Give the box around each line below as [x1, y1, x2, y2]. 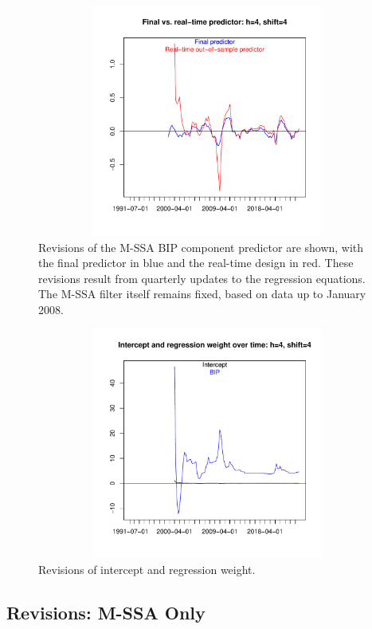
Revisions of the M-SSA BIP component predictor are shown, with [38, 238, 364, 255]
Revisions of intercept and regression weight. [38, 561, 256, 578]
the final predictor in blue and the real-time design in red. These [38, 254, 354, 271]
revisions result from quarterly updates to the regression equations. [38, 269, 366, 286]
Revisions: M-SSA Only [6, 600, 206, 625]
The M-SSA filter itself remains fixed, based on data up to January [38, 285, 366, 302]
